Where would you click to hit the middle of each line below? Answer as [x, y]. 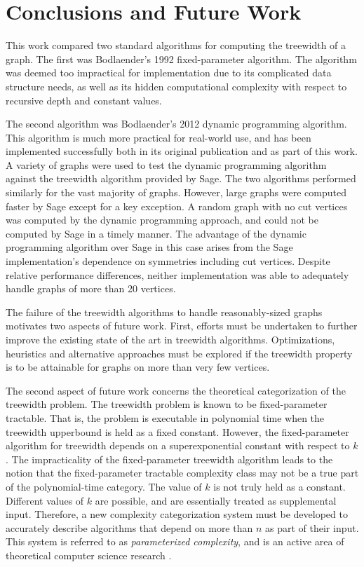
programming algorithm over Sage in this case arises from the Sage [149, 247]
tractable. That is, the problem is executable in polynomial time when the [165, 417]
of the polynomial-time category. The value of [104, 486]
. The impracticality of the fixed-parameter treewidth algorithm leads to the [169, 459]
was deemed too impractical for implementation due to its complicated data [169, 73]
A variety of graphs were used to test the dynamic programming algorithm [166, 164]
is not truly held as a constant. [279, 486]
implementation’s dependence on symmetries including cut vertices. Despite [168, 261]
